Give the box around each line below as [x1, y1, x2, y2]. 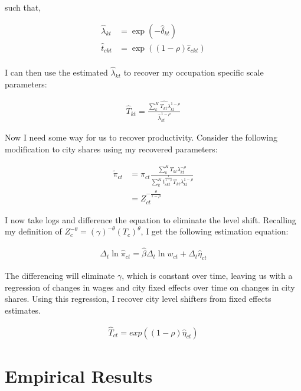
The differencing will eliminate [5, 269, 115, 281]
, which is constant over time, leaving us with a [122, 269, 293, 281]
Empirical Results [5, 363, 153, 387]
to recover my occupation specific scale [123, 66, 264, 79]
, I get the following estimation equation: [140, 225, 289, 237]
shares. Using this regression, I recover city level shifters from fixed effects [5, 292, 271, 305]
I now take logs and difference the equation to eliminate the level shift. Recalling [5, 213, 296, 226]
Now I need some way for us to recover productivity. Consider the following [5, 131, 278, 144]
